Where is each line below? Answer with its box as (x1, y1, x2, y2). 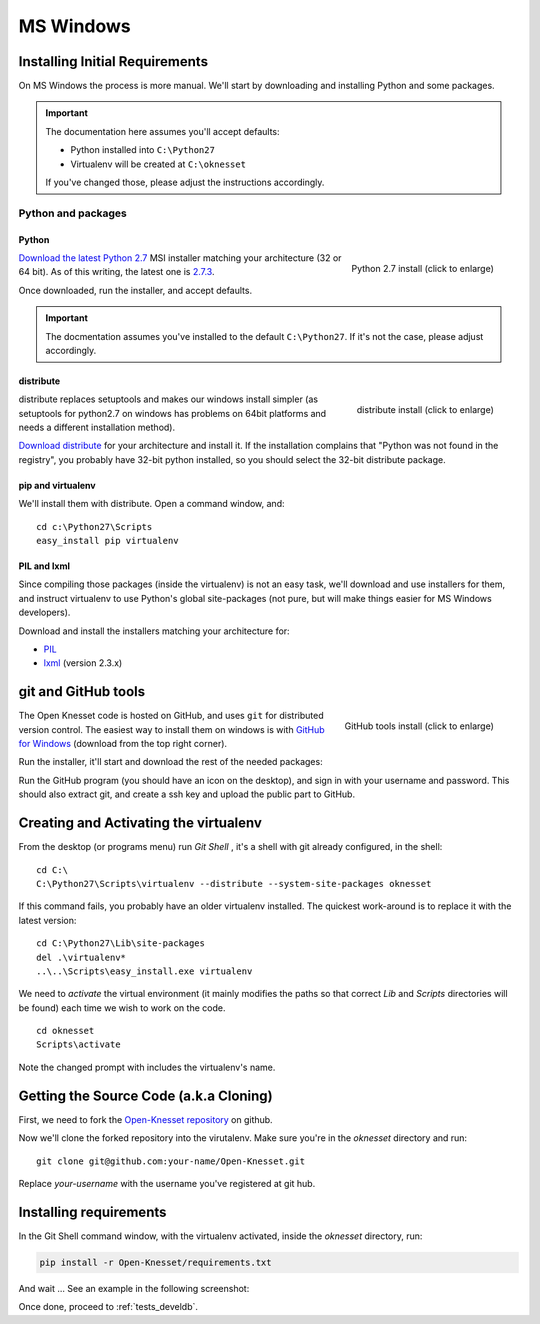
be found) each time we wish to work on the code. (18, 1001, 226, 1014)
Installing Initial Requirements (18, 53, 209, 70)
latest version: (18, 914, 77, 926)
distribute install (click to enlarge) (356, 404, 494, 416)
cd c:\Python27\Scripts (36, 521, 153, 532)
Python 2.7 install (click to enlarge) (351, 262, 494, 274)
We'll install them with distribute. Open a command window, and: (18, 498, 285, 510)
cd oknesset (36, 1025, 95, 1037)
